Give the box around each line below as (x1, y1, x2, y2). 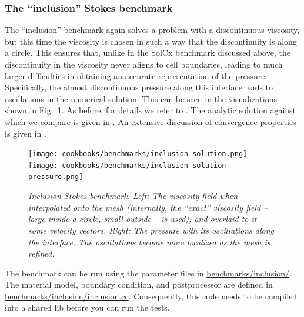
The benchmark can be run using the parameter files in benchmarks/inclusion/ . (5, 267, 292, 279)
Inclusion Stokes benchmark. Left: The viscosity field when (28, 190, 238, 202)
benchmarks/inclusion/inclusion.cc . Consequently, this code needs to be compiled (5, 289, 298, 302)
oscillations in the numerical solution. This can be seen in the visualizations (5, 92, 277, 104)
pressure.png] (28, 173, 83, 181)
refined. (28, 247, 55, 259)
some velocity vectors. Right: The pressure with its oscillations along (28, 224, 274, 236)
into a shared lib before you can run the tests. (5, 301, 170, 313)
